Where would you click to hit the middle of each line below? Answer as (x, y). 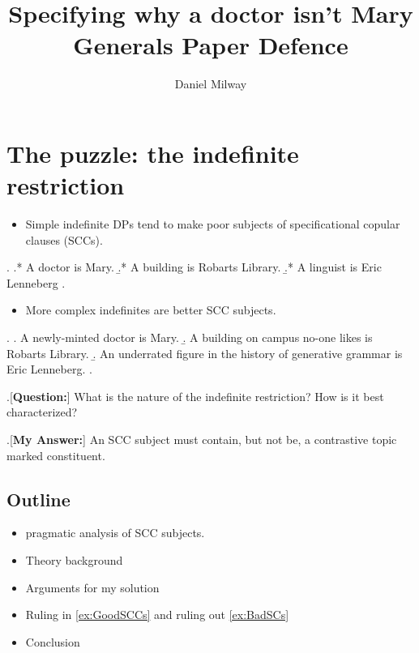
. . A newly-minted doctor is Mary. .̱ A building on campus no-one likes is (190, 337)
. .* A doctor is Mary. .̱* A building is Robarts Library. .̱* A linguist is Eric (194, 267)
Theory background (74, 559)
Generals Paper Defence (211, 45)
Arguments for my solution (92, 587)
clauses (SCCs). (64, 239)
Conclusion (53, 641)
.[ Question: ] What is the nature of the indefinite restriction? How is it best (195, 396)
